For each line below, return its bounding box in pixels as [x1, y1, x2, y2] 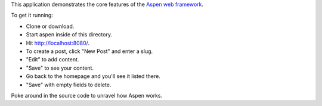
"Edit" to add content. [26, 56, 79, 63]
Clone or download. [26, 23, 75, 30]
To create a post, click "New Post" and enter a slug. [26, 48, 153, 55]
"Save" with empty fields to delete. [26, 81, 112, 88]
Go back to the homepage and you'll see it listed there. [26, 73, 160, 80]
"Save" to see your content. [26, 64, 94, 71]
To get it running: [11, 12, 53, 19]
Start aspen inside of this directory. [26, 31, 113, 38]
